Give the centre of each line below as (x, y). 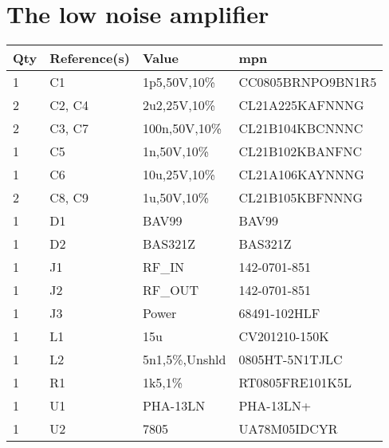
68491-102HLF (279, 313)
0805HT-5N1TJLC (291, 360)
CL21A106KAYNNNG (301, 175)
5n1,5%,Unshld (184, 360)
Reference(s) (90, 58)
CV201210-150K (284, 336)
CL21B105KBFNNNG (301, 198)
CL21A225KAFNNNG (301, 105)
